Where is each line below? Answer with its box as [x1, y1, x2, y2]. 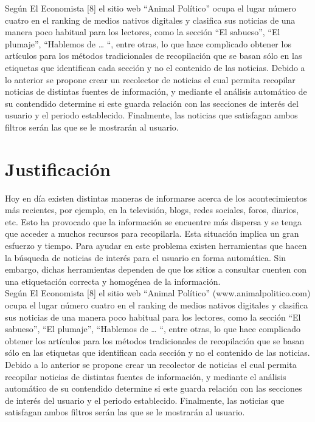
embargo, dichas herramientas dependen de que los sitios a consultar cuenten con [5, 263, 307, 276]
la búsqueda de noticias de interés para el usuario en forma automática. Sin [5, 251, 286, 264]
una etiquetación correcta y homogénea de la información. [5, 274, 221, 287]
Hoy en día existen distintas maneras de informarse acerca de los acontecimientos [5, 191, 307, 204]
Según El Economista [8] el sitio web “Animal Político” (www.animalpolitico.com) [5, 287, 311, 299]
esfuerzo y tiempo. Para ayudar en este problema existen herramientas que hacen [5, 239, 307, 252]
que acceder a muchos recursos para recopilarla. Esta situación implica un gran [5, 227, 299, 240]
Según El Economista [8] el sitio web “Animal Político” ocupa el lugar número [5, 2, 296, 14]
